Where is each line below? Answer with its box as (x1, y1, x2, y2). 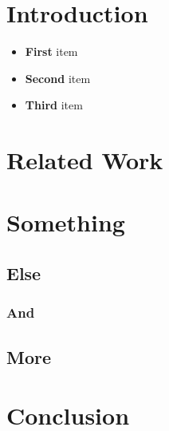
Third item (25, 97, 83, 113)
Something (6, 206, 125, 239)
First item (25, 43, 78, 60)
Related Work (6, 144, 163, 176)
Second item (25, 69, 91, 86)
